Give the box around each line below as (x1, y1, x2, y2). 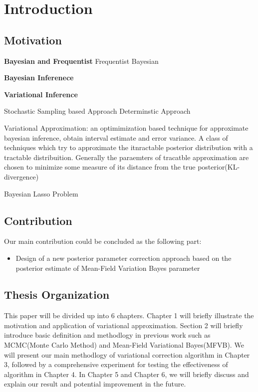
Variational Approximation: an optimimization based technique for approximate (4, 122, 249, 133)
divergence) (4, 171, 39, 182)
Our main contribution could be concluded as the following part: (4, 236, 202, 246)
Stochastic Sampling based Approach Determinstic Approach (4, 106, 191, 116)
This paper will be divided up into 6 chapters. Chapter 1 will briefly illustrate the (4, 310, 254, 321)
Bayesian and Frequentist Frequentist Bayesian (4, 55, 159, 66)
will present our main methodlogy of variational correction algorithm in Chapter (4, 349, 250, 360)
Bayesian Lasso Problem (4, 188, 78, 198)
